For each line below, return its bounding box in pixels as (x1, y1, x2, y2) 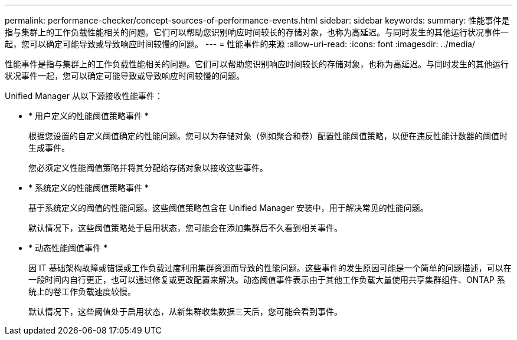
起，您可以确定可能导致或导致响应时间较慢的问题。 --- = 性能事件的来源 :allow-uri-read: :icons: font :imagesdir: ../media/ (5, 39, 476, 49)
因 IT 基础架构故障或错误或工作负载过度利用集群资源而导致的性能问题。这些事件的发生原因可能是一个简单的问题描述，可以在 (28, 263, 512, 273)
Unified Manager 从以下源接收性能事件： (5, 91, 163, 101)
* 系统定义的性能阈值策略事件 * (28, 183, 149, 193)
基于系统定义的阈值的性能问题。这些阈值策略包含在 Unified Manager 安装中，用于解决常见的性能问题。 (28, 203, 428, 213)
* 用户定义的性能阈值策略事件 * (28, 111, 149, 121)
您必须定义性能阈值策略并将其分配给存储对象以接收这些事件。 (28, 163, 268, 173)
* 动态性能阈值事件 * (28, 243, 107, 253)
